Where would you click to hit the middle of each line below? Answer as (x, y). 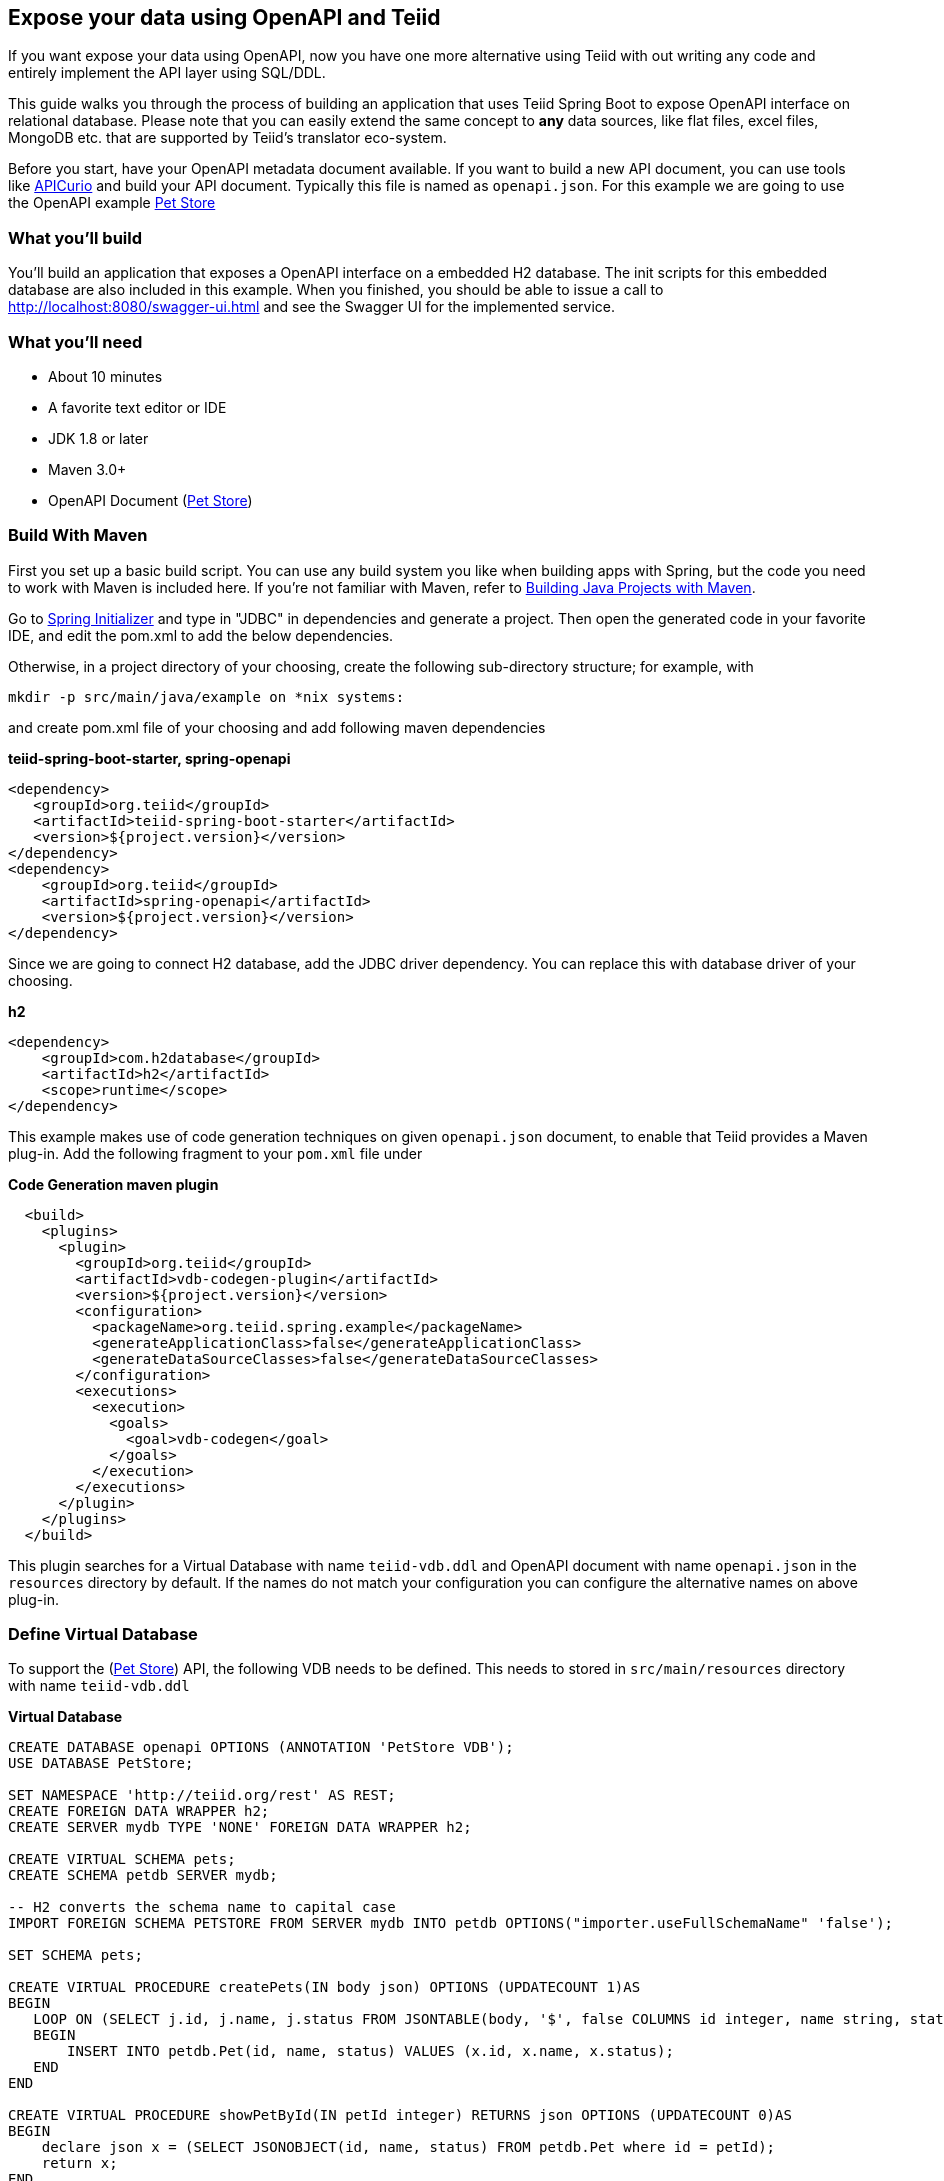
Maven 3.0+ (87, 469)
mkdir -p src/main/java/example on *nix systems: (206, 696)
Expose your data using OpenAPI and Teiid (224, 17)
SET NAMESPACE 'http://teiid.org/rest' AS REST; (202, 1795)
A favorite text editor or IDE (137, 407)
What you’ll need (75, 341)
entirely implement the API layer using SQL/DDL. (167, 73)
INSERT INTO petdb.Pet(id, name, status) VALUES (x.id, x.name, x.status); (370, 2051)
